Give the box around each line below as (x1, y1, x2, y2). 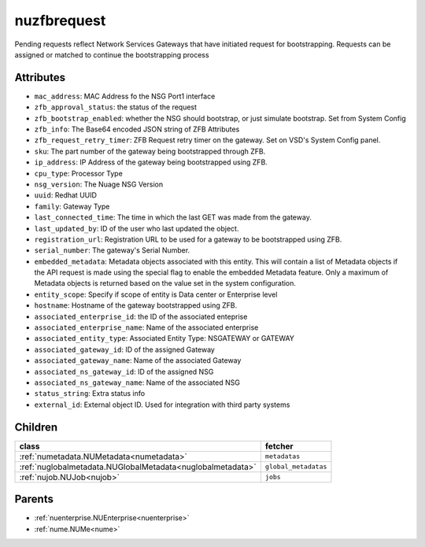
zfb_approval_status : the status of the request (34, 102, 197, 112)
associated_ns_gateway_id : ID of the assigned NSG (34, 367, 214, 376)
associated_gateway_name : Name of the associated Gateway (34, 356, 242, 365)
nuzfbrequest (14, 12, 106, 29)
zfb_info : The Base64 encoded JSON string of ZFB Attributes (34, 124, 240, 134)
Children (14, 420, 58, 434)
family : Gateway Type (34, 201, 110, 211)
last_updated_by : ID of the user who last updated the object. (34, 224, 239, 233)
